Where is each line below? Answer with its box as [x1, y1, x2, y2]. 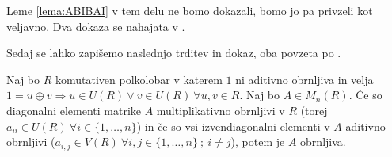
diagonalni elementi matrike [6, 101, 141, 118]
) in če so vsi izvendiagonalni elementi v [136, 117, 330, 134]
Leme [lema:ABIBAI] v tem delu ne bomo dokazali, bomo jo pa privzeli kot [6, 2, 373, 18]
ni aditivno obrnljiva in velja [235, 71, 374, 87]
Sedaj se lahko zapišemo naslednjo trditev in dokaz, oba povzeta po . [6, 44, 341, 61]
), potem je [230, 133, 285, 150]
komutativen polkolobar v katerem [55, 71, 223, 87]
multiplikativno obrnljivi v [156, 101, 285, 118]
